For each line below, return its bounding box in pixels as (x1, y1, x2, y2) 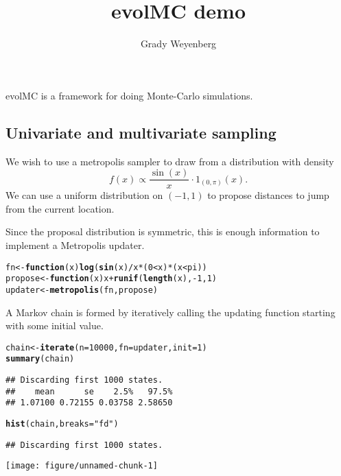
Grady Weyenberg (140, 36, 217, 51)
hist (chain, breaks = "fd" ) (5, 418, 119, 429)
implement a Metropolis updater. (5, 237, 145, 252)
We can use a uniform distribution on (5, 188, 163, 202)
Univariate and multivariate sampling (5, 121, 277, 143)
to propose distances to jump (207, 188, 329, 202)
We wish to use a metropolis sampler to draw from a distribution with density (5, 154, 334, 168)
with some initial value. (5, 318, 104, 333)
